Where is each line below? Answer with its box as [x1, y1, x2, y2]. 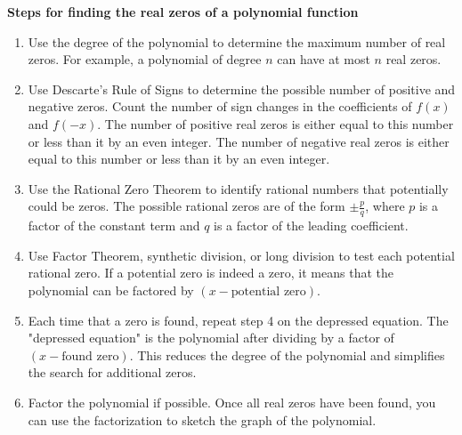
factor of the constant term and [28, 216, 200, 235]
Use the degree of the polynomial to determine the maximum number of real [28, 32, 446, 51]
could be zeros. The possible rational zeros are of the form [28, 197, 345, 215]
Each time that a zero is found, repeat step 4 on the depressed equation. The [28, 310, 449, 329]
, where [365, 197, 405, 215]
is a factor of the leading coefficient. [214, 216, 409, 235]
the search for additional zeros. [28, 363, 197, 382]
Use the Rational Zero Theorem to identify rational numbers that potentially [28, 179, 449, 197]
